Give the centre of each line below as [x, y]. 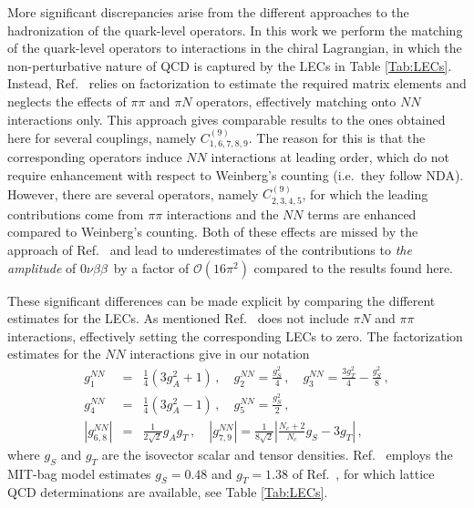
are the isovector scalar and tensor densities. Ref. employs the [277, 454]
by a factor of [151, 267]
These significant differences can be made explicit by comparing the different [222, 300]
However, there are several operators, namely [133, 193]
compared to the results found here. [354, 267]
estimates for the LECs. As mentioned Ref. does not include [178, 318]
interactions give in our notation [220, 354]
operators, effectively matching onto [296, 101]
